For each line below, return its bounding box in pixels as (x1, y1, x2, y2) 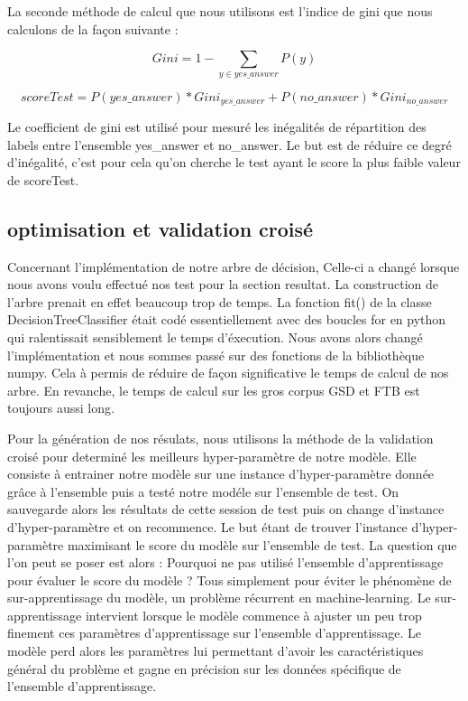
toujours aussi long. (7, 398, 115, 417)
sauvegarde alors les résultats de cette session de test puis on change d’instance (7, 500, 445, 519)
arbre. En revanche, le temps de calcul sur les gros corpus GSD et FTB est (7, 380, 420, 399)
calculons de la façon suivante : (7, 19, 179, 38)
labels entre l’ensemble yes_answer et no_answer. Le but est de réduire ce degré (7, 135, 452, 154)
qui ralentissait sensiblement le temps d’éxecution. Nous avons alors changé (7, 327, 423, 346)
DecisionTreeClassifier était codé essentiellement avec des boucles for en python (7, 310, 446, 329)
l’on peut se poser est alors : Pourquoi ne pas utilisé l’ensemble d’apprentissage (7, 553, 444, 572)
